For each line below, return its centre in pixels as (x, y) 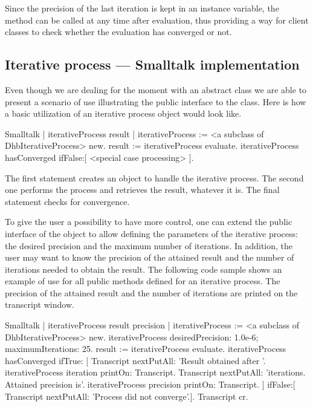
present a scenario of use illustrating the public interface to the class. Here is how (156, 101)
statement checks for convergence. (67, 201)
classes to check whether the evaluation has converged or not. (118, 32)
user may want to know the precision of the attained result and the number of (150, 257)
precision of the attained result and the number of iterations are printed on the (151, 292)
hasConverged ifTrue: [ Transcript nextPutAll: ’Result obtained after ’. (135, 360)
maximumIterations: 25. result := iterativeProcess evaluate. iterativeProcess (146, 349)
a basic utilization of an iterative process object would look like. (123, 113)
